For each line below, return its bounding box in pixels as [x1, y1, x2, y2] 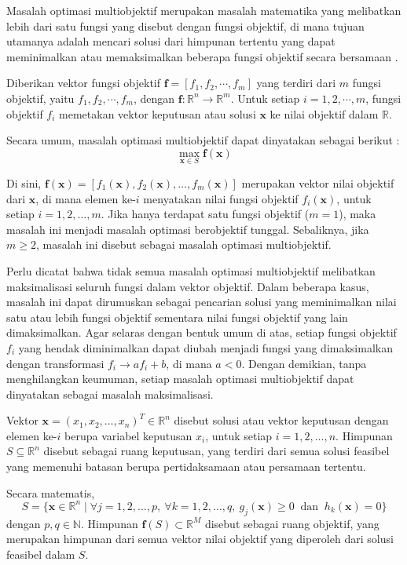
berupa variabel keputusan [64, 427, 192, 443]
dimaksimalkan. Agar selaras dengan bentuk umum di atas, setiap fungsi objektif [6, 324, 397, 341]
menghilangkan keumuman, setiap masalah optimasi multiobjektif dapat [6, 370, 354, 387]
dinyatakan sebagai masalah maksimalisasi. [6, 385, 214, 402]
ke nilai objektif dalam [269, 105, 379, 122]
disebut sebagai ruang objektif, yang [204, 515, 379, 531]
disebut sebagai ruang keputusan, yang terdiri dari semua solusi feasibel [43, 443, 390, 459]
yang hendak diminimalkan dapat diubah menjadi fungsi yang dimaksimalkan [18, 339, 393, 355]
